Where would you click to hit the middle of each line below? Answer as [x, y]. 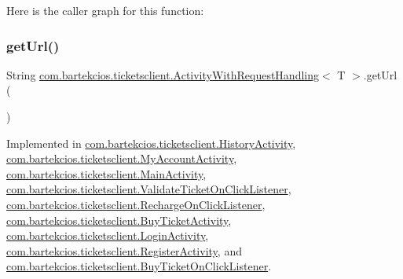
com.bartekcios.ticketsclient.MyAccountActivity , [122, 158]
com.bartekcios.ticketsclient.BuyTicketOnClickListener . [139, 266]
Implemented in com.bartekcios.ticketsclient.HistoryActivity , [151, 143]
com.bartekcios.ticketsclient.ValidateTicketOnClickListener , [149, 189]
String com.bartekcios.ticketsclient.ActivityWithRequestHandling [163, 74]
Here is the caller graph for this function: [105, 10]
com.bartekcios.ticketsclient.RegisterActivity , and [124, 250]
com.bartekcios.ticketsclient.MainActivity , [106, 173]
